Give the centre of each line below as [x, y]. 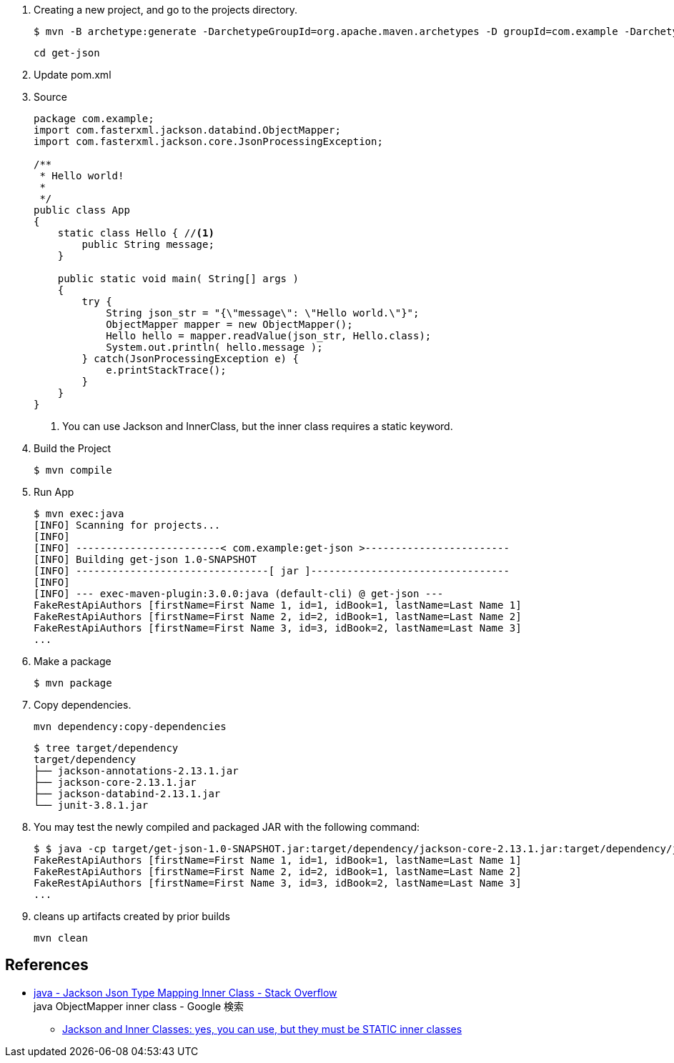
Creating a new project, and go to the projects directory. [166, 10]
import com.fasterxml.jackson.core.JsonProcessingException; [208, 141]
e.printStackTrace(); [166, 370]
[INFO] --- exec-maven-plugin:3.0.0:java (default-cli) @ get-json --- [239, 594]
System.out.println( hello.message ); [214, 347]
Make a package [73, 661]
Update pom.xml [73, 75]
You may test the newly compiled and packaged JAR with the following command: [227, 827]
